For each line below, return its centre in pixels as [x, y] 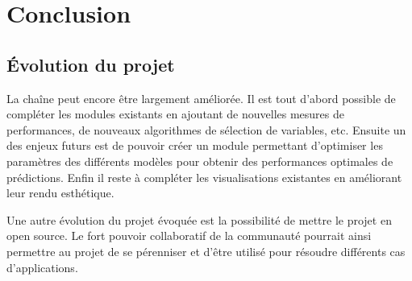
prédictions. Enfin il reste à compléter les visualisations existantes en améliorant [204, 177]
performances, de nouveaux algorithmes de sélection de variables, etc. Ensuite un [206, 129]
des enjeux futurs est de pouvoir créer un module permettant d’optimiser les [195, 145]
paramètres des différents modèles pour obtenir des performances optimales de [200, 161]
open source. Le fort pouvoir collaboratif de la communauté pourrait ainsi [189, 236]
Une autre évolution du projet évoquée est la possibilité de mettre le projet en [199, 219]
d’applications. [42, 267]
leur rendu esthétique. [60, 193]
